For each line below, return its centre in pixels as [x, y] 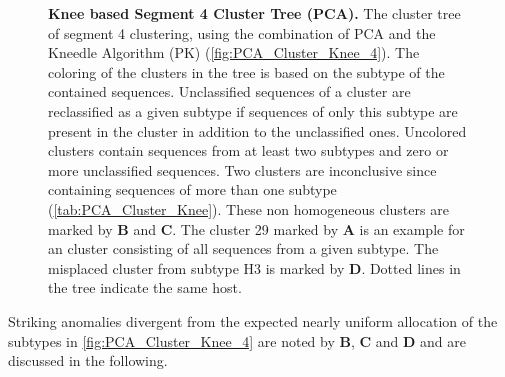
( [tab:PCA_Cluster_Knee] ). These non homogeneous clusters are [248, 208]
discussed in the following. [88, 360]
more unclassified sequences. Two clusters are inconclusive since [242, 169]
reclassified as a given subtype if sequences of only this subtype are [253, 110]
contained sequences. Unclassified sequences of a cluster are [229, 91]
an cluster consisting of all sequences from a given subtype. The [243, 248]
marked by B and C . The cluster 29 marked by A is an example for [256, 228]
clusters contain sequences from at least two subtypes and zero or [248, 150]
